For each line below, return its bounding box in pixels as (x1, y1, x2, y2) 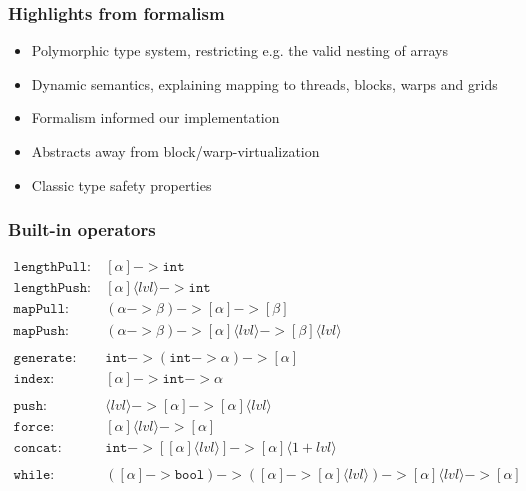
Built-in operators (8, 217, 156, 242)
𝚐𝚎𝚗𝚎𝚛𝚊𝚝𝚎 (13, 350, 73, 365)
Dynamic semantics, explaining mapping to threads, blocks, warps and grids (31, 73, 498, 94)
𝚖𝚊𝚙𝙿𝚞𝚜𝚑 (13, 323, 66, 338)
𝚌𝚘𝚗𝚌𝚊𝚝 (13, 440, 58, 455)
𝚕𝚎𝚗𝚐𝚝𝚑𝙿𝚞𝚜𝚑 (13, 281, 88, 296)
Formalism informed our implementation (31, 107, 280, 128)
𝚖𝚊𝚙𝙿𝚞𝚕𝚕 (13, 302, 66, 317)
